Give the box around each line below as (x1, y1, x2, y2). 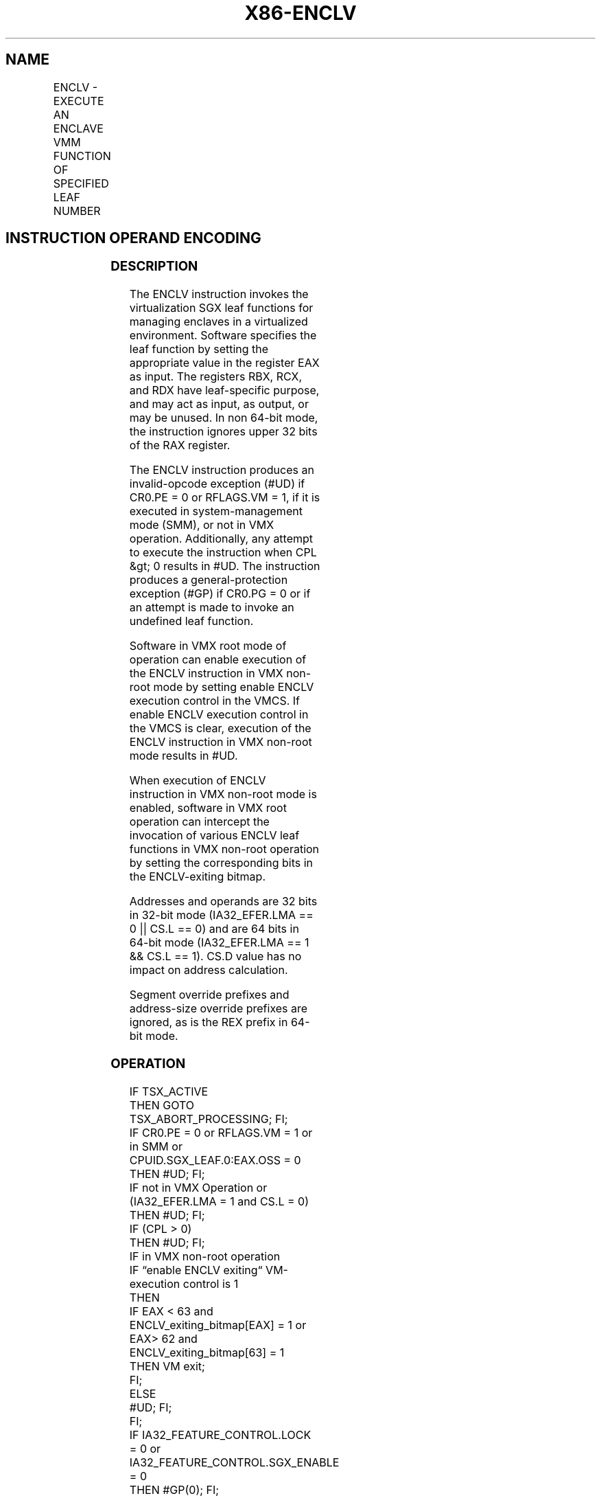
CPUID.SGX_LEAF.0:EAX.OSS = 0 (129, 1153, 301, 1167)
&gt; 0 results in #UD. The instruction (129, 559, 320, 574)
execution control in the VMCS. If (129, 694, 300, 708)
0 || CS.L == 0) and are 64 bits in (129, 922, 299, 936)
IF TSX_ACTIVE (129, 1084, 209, 1098)
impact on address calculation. (129, 963, 288, 977)
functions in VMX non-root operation (129, 842, 320, 857)
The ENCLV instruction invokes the (129, 287, 309, 302)
